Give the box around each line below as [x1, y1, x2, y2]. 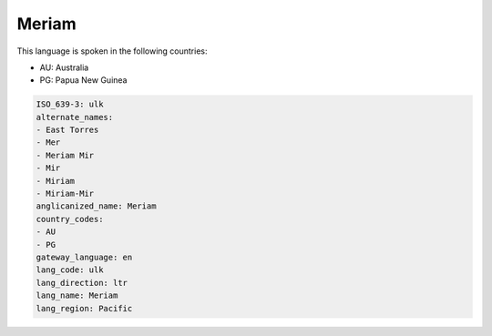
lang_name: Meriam [36, 290, 118, 300]
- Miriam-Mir [36, 188, 95, 199]
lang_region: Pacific [36, 303, 133, 313]
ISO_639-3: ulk [36, 99, 104, 109]
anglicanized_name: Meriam [36, 201, 157, 211]
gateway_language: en [36, 252, 133, 262]
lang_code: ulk [36, 265, 104, 275]
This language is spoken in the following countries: [16, 46, 208, 56]
